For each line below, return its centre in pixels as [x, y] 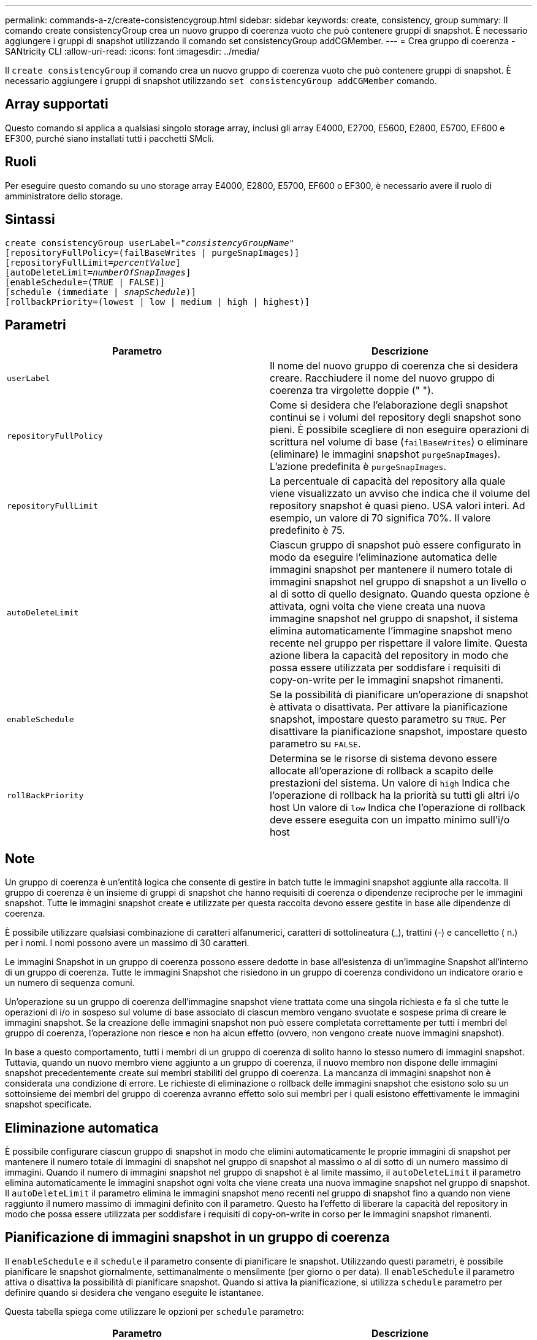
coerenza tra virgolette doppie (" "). [352, 391]
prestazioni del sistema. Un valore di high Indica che [390, 783]
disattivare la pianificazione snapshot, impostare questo [398, 732]
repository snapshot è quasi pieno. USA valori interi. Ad [398, 506]
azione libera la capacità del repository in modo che [389, 656]
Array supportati [57, 104]
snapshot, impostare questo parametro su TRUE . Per [388, 719]
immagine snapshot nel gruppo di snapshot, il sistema [394, 619]
